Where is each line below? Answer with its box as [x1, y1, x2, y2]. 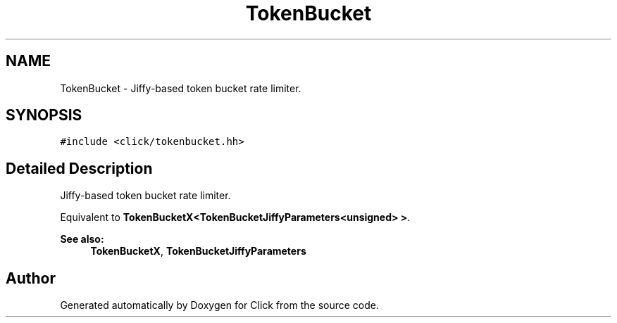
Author [6, 269, 56, 287]
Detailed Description [6, 159, 153, 177]
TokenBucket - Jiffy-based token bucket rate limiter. [60, 82, 301, 94]
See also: [60, 233, 104, 246]
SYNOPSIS [6, 106, 82, 125]
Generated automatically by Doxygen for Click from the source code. [60, 299, 380, 312]
